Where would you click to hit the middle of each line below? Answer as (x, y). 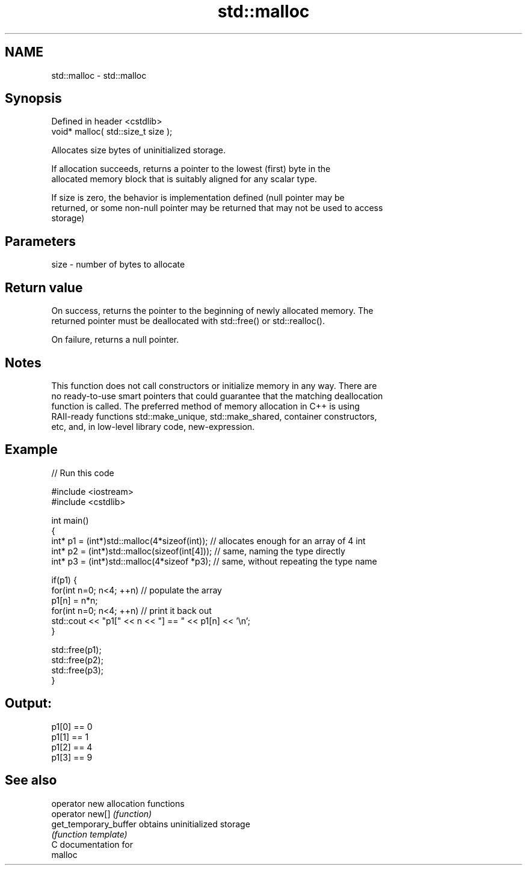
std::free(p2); (77, 660)
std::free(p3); (78, 670)
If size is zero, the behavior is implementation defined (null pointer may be (198, 198)
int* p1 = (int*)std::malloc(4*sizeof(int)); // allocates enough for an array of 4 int (208, 541)
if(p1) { (64, 580)
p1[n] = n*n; (75, 600)
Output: (28, 703)
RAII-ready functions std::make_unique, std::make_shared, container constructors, (214, 416)
